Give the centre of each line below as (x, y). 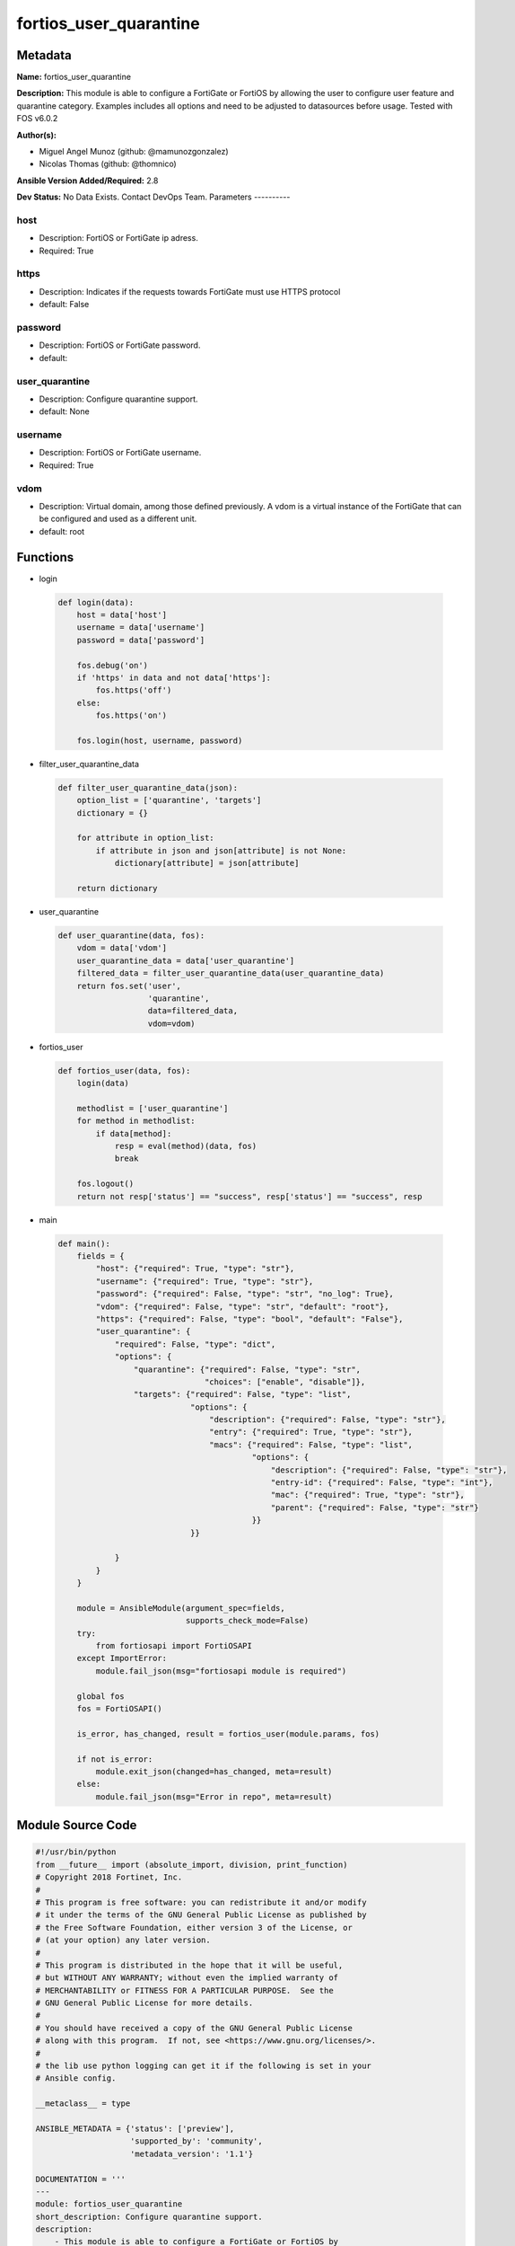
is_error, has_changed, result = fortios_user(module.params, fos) (228, 1733)
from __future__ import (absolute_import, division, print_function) (192, 1865)
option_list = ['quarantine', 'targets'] (169, 800)
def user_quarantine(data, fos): (131, 936)
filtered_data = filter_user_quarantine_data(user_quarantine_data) (231, 973)
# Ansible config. (76, 2078)
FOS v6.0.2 (37, 119)
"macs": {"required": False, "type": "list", (311, 1445)
